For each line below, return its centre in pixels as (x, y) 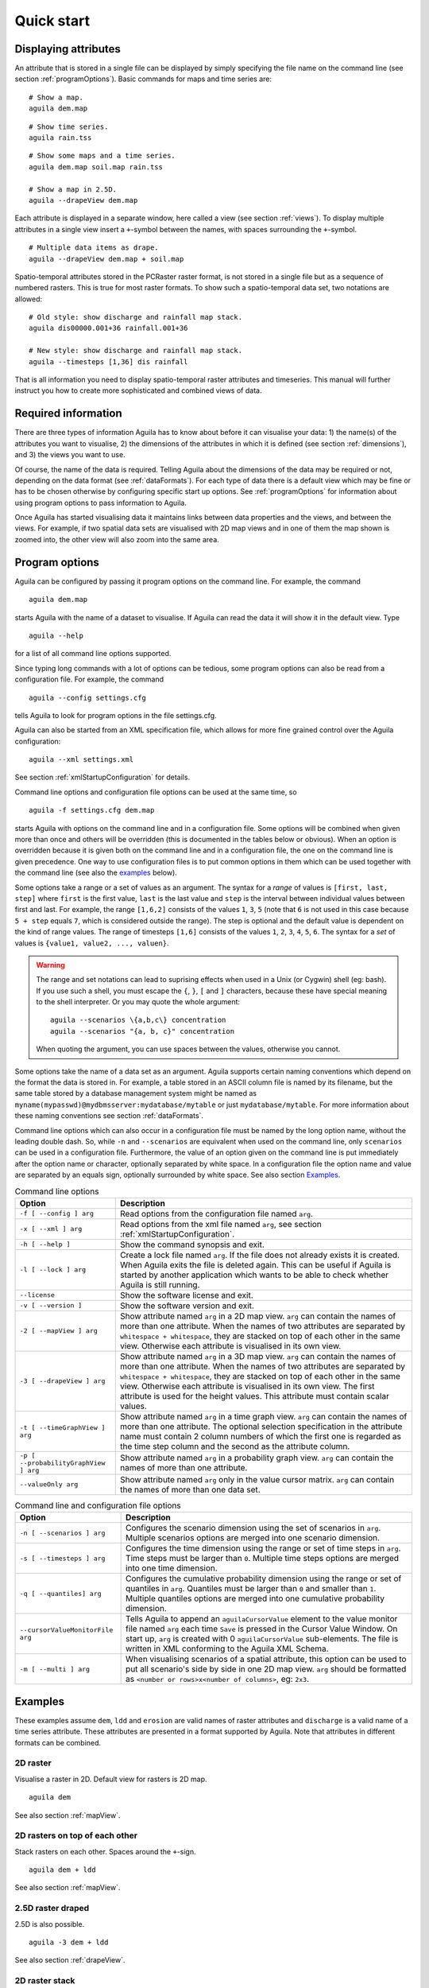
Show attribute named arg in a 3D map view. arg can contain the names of (258, 1356)
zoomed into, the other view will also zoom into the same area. (117, 539)
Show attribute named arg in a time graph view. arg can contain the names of (263, 1416)
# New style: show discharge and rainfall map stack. (135, 351)
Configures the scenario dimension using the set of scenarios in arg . (253, 1528)
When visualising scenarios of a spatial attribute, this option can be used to (266, 1660)
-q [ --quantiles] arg (61, 1593)
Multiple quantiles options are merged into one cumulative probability (255, 1598)
